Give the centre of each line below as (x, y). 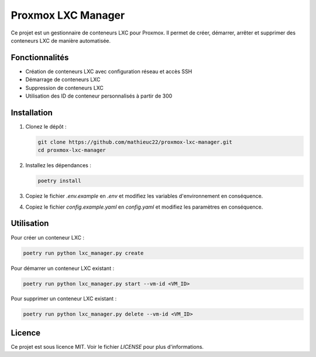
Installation (32, 112)
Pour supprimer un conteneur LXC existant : (64, 299)
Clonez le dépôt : (46, 126)
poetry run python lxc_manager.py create (83, 253)
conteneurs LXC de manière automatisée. (61, 40)
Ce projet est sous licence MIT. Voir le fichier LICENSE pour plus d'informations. (107, 346)
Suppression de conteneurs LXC (64, 88)
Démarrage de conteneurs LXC (63, 79)
